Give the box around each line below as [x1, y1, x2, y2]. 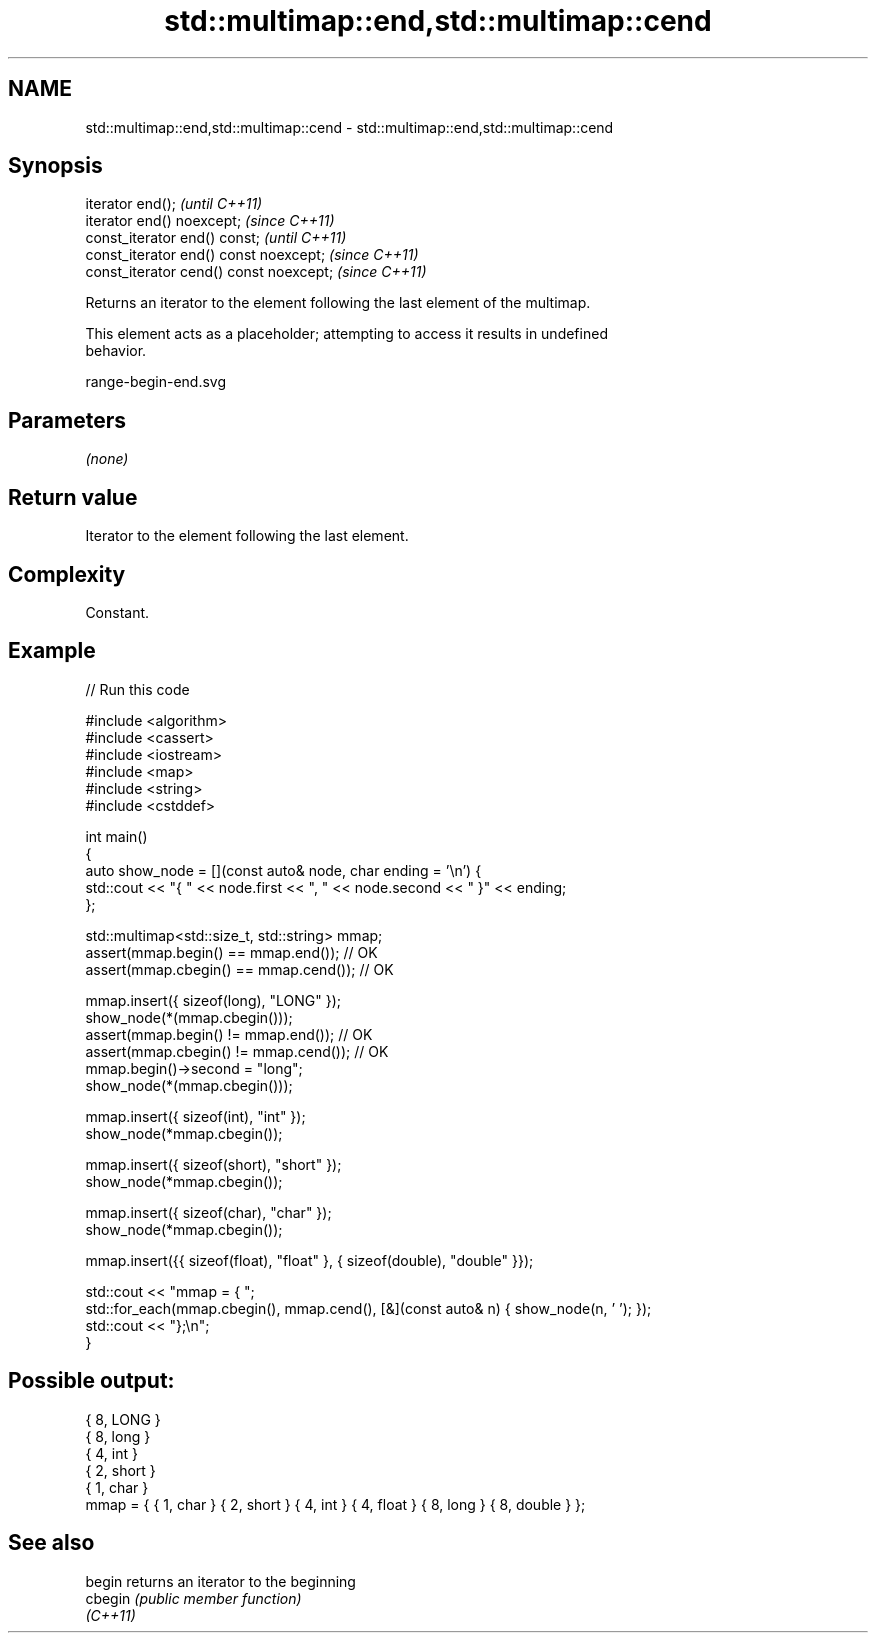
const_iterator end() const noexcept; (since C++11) [85, 246, 419, 264]
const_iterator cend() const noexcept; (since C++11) [85, 263, 427, 281]
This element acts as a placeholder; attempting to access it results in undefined [85, 325, 608, 343]
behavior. [85, 342, 147, 360]
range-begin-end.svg [85, 373, 227, 391]
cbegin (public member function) [85, 1589, 302, 1607]
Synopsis [8, 153, 103, 179]
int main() [85, 827, 148, 845]
